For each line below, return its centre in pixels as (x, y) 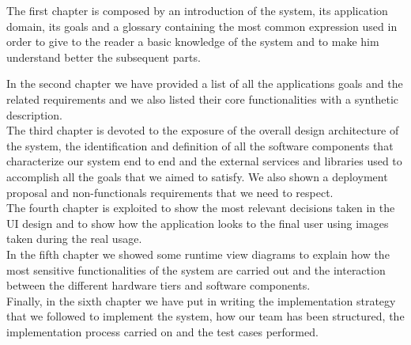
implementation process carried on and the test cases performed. (162, 331)
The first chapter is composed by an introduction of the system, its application (197, 10)
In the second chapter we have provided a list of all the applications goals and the (205, 83)
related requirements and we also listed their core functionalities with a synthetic (203, 99)
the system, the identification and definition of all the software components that (200, 145)
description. (34, 114)
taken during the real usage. (74, 239)
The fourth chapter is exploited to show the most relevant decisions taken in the (201, 208)
